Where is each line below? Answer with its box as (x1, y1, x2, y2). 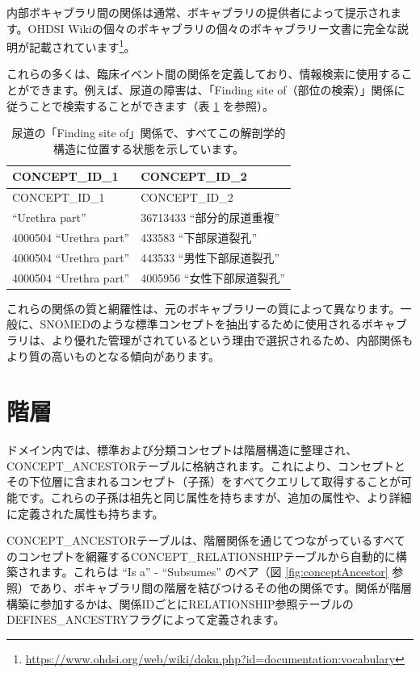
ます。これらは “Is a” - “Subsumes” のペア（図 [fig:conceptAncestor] (40, 563, 388, 580)
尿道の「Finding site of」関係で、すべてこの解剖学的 (11, 124, 286, 141)
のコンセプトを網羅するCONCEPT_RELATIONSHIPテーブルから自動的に (6, 547, 396, 564)
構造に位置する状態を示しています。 (52, 140, 245, 157)
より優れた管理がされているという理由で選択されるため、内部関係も (51, 331, 414, 348)
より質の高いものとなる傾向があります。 (6, 347, 220, 364)
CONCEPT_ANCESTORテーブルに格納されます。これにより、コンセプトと (6, 457, 405, 474)
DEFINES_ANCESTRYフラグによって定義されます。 (6, 611, 285, 628)
